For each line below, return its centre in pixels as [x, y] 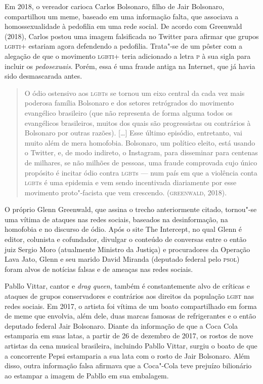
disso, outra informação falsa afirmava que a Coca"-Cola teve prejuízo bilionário [128, 365]
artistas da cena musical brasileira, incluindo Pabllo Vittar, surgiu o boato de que [131, 345]
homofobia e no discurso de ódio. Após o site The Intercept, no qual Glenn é [123, 229]
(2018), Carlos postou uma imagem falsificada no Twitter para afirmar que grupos [132, 36]
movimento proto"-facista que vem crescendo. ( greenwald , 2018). [126, 192]
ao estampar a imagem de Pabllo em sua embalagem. [87, 375]
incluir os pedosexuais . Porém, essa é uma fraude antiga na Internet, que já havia [130, 66]
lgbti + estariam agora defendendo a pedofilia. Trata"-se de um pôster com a [124, 46]
